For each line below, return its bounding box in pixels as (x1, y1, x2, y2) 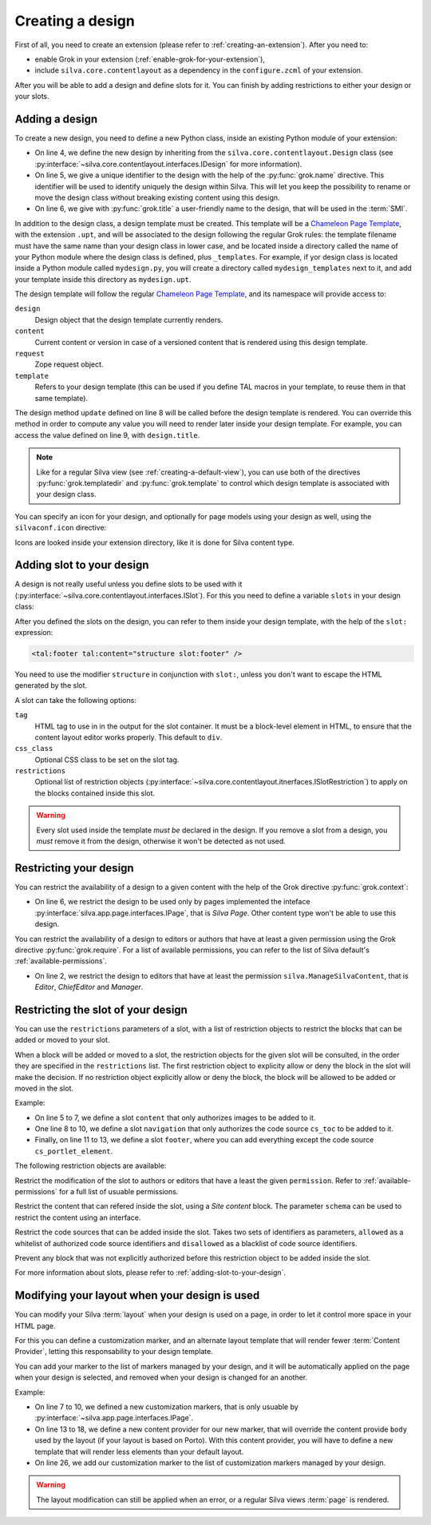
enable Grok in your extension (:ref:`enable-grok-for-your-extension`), (34, 54, 265, 64)
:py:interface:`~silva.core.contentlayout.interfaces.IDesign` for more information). (34, 159, 302, 169)
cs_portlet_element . (34, 1146, 113, 1156)
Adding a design (14, 112, 98, 125)
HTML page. (14, 1320, 56, 1330)
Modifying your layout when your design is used (14, 1289, 260, 1302)
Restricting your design (14, 861, 135, 875)
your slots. (14, 92, 49, 101)
